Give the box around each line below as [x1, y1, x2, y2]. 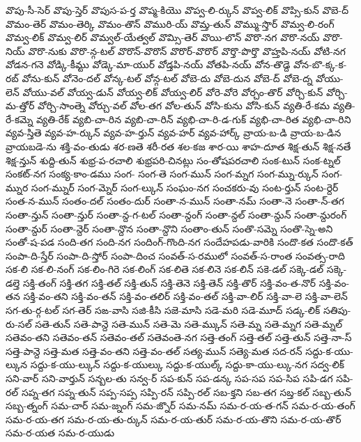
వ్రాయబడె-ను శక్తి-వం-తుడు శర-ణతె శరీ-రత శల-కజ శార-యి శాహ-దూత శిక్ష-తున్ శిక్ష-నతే [6, 139, 351, 153]
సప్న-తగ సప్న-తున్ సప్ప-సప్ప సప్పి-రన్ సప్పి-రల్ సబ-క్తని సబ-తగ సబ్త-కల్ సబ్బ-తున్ [21, 384, 352, 399]
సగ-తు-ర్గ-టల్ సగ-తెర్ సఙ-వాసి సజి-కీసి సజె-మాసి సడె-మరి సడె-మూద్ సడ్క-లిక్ [6, 303, 321, 317]
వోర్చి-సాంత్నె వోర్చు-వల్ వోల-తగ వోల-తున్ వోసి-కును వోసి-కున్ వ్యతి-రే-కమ [38, 98, 330, 113]
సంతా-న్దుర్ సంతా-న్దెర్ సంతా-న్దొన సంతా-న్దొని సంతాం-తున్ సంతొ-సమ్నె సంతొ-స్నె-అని [6, 221, 333, 235]
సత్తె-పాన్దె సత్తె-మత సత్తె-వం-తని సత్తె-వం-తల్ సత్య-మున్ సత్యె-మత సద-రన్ [6, 343, 302, 358]
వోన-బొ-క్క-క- [293, 57, 347, 72]
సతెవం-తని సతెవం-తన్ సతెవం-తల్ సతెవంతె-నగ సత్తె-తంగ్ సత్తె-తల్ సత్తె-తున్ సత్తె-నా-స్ [6, 330, 352, 345]
